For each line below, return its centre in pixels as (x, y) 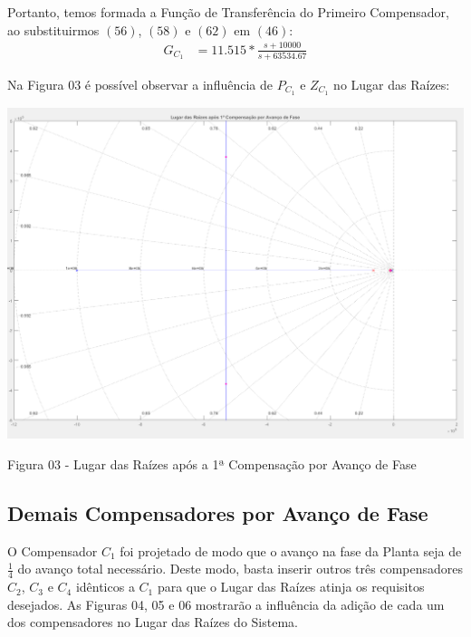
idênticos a (105, 587)
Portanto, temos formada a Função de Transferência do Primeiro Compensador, (228, 12)
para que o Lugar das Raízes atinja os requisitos (291, 587)
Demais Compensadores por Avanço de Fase (218, 512)
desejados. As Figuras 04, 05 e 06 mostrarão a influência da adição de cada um (226, 604)
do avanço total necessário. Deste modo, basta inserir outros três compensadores (240, 569)
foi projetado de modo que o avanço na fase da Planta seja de (291, 550)
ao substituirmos (53, 29)
